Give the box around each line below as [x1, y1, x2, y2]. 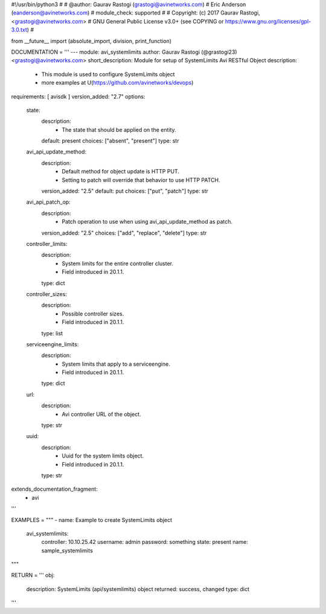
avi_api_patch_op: [26, 198, 71, 205]
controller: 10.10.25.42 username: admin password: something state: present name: [41, 538, 249, 546]
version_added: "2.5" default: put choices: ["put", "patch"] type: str [41, 187, 208, 195]
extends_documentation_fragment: [11, 485, 98, 493]
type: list [41, 329, 63, 337]
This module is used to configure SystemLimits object [41, 70, 175, 78]
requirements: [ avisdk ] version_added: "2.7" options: [11, 92, 145, 100]
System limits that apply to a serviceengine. [62, 360, 170, 367]
